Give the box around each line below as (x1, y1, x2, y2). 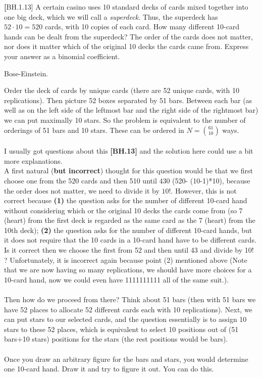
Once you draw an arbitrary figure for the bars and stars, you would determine (4, 353, 248, 364)
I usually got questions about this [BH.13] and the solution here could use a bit (4, 146, 253, 156)
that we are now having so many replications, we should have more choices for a (4, 264, 252, 275)
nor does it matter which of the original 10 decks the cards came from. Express (4, 41, 249, 52)
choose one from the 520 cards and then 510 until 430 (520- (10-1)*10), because (4, 175, 250, 185)
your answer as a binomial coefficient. (4, 51, 120, 61)
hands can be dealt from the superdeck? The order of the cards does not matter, (4, 31, 253, 41)
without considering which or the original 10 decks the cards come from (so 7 (4, 205, 243, 215)
